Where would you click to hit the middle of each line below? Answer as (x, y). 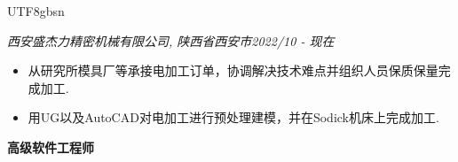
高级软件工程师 (51, 147)
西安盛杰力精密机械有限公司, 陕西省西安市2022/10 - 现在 (171, 40)
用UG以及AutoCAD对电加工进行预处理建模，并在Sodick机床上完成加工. (233, 117)
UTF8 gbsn (36, 11)
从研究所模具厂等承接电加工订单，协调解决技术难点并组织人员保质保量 (233, 70)
